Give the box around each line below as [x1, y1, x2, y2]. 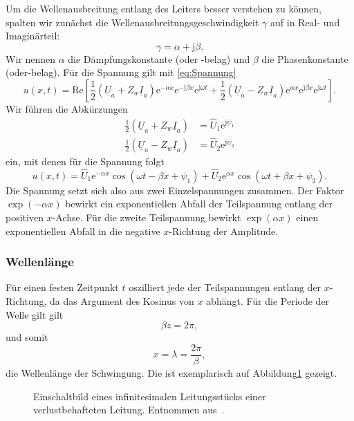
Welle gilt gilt [6, 307, 64, 321]
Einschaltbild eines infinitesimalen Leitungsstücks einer [33, 389, 266, 403]
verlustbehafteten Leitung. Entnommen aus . [33, 402, 225, 417]
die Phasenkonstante [261, 51, 348, 66]
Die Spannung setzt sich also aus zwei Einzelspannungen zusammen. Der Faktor [6, 183, 344, 197]
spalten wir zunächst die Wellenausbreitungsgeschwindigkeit [6, 15, 259, 29]
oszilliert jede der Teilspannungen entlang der [129, 280, 322, 294]
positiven [6, 210, 44, 225]
